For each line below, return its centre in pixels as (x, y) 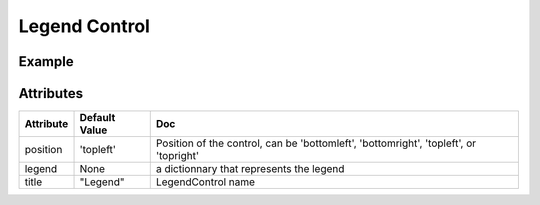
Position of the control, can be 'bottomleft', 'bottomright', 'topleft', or (316, 143)
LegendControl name (205, 182)
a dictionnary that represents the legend (250, 169)
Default (97, 118)
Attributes (51, 93)
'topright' (177, 156)
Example (46, 61)
